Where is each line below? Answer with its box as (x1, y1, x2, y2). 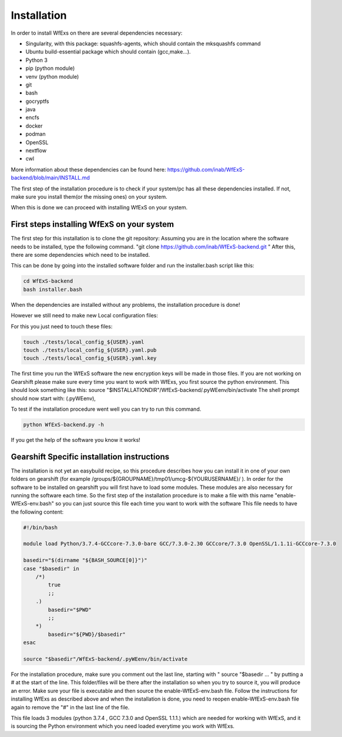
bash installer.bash (23, 286, 82, 293)
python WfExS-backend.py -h (23, 421, 104, 428)
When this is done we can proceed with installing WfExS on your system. (11, 204, 188, 211)
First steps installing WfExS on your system (11, 219, 175, 229)
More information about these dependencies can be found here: (11, 166, 166, 173)
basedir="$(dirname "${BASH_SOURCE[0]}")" (23, 557, 147, 564)
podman (25, 130, 46, 138)
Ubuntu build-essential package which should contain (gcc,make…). (25, 48, 191, 55)
